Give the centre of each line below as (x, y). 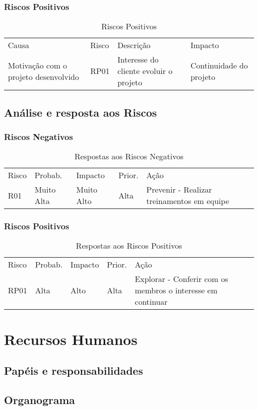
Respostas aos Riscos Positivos (129, 246)
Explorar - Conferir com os (181, 279)
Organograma (40, 399)
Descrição (134, 45)
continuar (151, 302)
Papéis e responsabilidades (74, 371)
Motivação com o (38, 65)
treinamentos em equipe (188, 201)
